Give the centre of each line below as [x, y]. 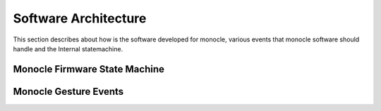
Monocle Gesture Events [68, 91]
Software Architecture [80, 18]
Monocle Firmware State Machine [89, 69]
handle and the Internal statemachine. [68, 48]
